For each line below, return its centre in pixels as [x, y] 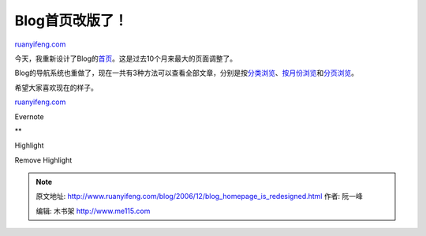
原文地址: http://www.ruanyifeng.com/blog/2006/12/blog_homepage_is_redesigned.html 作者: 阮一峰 [199, 197]
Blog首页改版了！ [71, 21]
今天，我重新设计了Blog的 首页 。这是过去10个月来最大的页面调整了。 [126, 58]
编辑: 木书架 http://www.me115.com [93, 211]
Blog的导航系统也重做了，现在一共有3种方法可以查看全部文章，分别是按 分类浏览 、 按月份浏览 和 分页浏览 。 [187, 73]
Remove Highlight [43, 160]
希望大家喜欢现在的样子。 [56, 88]
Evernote [29, 116]
